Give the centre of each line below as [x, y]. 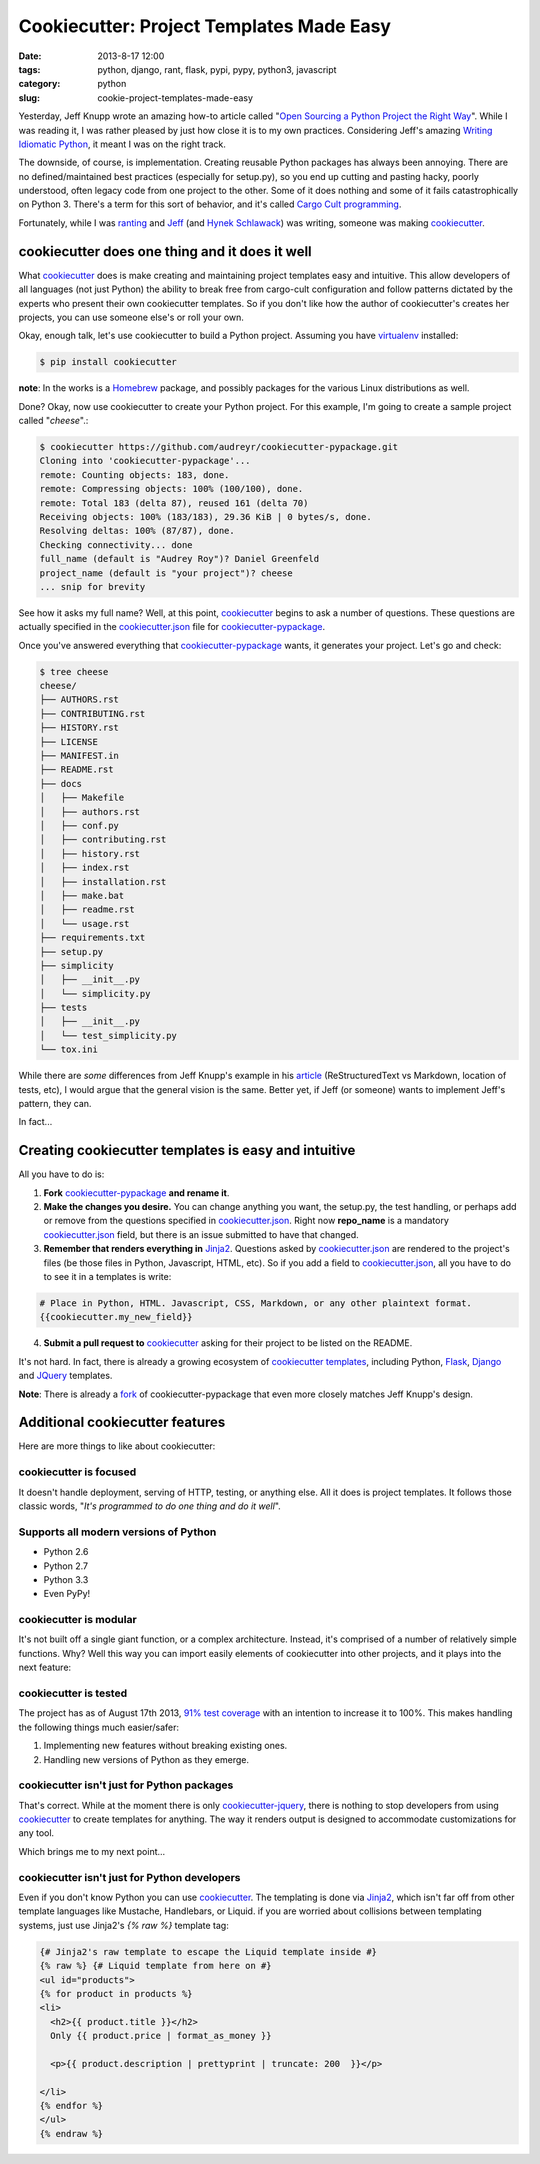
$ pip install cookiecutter [108, 362]
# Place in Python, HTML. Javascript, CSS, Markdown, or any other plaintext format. [255, 1303]
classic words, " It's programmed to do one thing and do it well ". [150, 1506]
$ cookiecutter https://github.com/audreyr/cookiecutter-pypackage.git [219, 447]
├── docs [61, 783]
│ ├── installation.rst [103, 881]
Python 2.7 [66, 1566]
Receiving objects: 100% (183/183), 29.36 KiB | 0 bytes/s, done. [205, 516]
